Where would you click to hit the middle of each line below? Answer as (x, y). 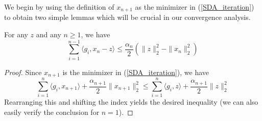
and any (49, 34)
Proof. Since (23, 72)
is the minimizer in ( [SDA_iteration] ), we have (136, 72)
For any (16, 34)
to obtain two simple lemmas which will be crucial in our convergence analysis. (127, 17)
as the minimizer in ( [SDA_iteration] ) (195, 7)
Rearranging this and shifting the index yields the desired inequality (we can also (131, 102)
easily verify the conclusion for (52, 112)
